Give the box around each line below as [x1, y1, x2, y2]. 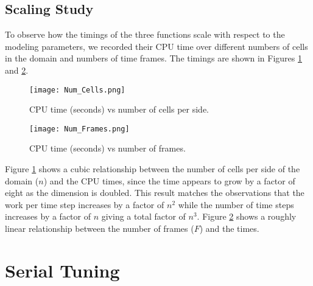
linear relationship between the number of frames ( [5, 222, 194, 235]
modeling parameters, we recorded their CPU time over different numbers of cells [5, 40, 308, 52]
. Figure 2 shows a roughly [197, 210, 297, 223]
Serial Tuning [5, 257, 120, 282]
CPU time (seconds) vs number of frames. [29, 142, 186, 155]
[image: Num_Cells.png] [29, 85, 125, 94]
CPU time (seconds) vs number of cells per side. [29, 103, 209, 116]
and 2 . [5, 63, 29, 76]
